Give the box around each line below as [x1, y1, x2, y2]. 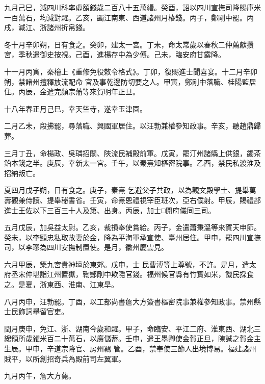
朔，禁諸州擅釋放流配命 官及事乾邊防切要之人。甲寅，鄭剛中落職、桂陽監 [4, 76, 249, 87]
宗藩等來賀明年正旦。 [68, 86, 140, 97]
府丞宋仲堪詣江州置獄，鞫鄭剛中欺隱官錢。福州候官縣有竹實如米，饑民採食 [4, 269, 254, 279]
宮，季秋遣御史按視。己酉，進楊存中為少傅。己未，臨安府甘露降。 [4, 49, 225, 60]
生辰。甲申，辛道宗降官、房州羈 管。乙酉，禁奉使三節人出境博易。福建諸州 [4, 343, 256, 354]
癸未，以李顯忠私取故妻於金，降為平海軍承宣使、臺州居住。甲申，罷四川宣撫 [4, 232, 261, 242]
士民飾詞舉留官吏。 [4, 306, 68, 317]
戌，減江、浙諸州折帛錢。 [4, 22, 90, 33]
